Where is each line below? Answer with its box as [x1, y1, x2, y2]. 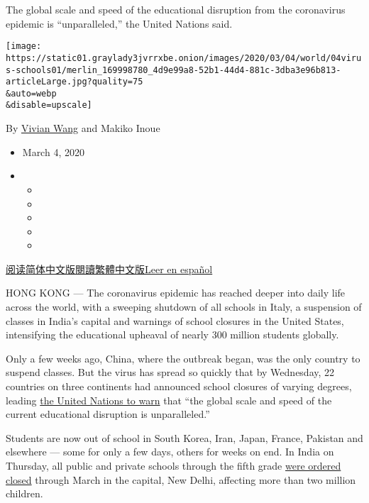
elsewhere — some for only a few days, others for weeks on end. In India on [6, 444, 334, 459]
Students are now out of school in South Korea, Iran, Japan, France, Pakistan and [6, 430, 363, 445]
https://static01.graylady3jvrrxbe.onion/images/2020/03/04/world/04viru [6, 52, 362, 63]
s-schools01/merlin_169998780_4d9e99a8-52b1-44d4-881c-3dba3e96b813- [6, 65, 341, 75]
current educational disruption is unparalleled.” [6, 407, 210, 421]
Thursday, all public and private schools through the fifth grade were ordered [6, 458, 341, 472]
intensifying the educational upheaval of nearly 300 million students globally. [6, 327, 339, 342]
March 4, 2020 [22, 144, 84, 159]
